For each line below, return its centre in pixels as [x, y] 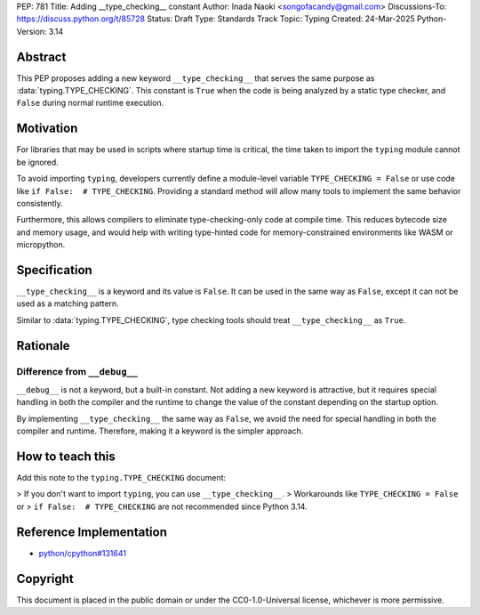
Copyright [45, 579]
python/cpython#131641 [82, 553]
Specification [54, 270]
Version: [32, 31]
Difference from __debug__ [77, 371]
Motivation [47, 129]
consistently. [40, 203]
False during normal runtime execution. [90, 103]
